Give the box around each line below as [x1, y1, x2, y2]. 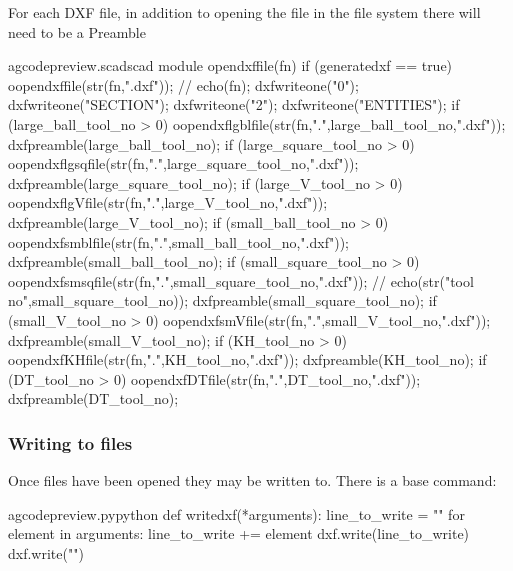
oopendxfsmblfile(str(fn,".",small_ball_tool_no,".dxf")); [8, 231, 349, 252]
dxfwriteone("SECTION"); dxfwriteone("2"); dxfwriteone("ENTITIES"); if [8, 94, 460, 115]
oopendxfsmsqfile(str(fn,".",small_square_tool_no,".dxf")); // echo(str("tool [8, 270, 474, 291]
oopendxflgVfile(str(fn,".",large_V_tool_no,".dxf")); [8, 192, 328, 213]
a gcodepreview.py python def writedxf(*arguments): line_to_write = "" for [8, 503, 465, 524]
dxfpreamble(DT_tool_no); [8, 388, 179, 409]
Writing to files [8, 430, 133, 455]
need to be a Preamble [8, 21, 146, 42]
